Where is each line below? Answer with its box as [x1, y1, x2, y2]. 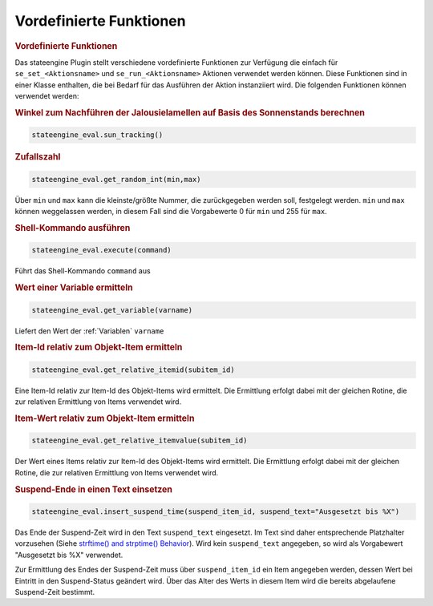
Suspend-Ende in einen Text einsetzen [14, 483, 172, 495]
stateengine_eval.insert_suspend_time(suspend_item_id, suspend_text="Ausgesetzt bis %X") [31, 507, 400, 516]
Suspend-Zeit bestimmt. [14, 587, 95, 596]
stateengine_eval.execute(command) [31, 245, 172, 255]
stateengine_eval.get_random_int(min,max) [31, 175, 201, 184]
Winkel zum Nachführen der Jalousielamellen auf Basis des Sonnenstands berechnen [14, 107, 365, 118]
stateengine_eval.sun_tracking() [31, 131, 164, 139]
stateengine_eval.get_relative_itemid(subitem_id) [31, 365, 236, 374]
